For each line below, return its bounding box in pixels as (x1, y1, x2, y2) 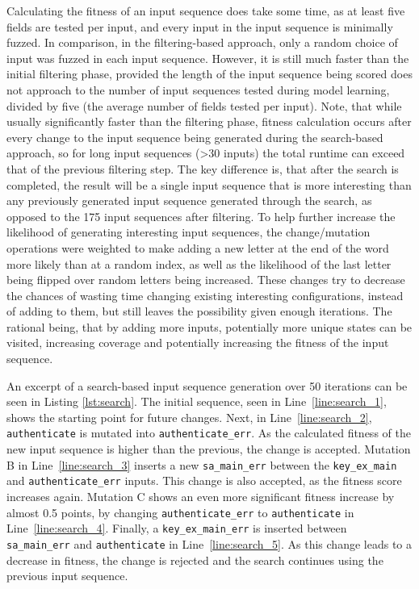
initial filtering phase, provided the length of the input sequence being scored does (6, 65, 413, 82)
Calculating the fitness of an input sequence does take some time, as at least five (6, 2, 405, 19)
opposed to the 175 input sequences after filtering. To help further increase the (6, 207, 396, 224)
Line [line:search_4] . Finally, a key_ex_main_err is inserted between (6, 520, 347, 537)
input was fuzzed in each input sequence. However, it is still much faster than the (6, 49, 409, 66)
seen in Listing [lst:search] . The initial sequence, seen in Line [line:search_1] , (6, 393, 387, 410)
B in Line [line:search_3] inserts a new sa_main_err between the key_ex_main (6, 456, 397, 473)
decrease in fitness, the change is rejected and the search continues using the (6, 551, 383, 568)
